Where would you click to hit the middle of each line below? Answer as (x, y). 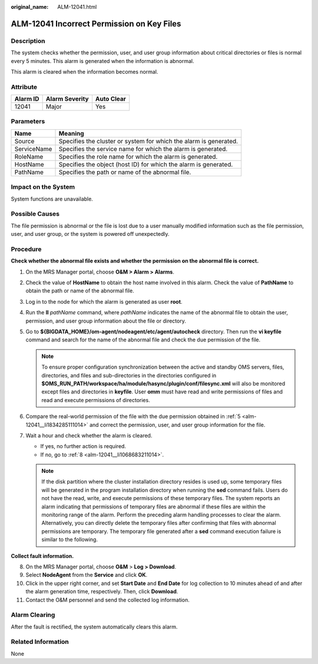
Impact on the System (43, 187)
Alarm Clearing (33, 615)
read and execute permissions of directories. (96, 400)
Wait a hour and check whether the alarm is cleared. (89, 435)
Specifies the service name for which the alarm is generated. (143, 149)
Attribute (24, 87)
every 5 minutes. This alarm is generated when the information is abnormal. (102, 61)
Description (28, 41)
